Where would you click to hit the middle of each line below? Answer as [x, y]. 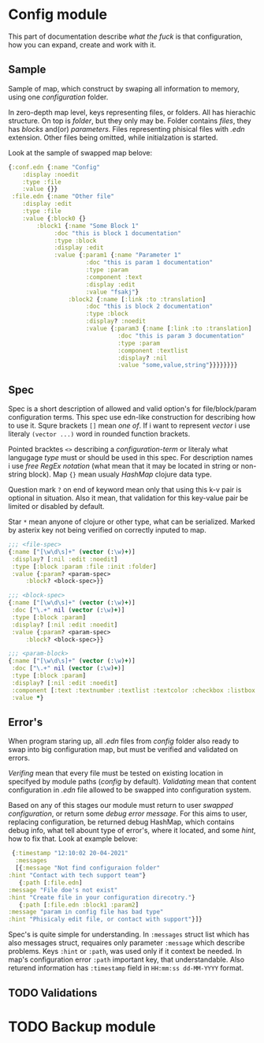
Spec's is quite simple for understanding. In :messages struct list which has [129, 935]
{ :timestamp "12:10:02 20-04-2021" [70, 854]
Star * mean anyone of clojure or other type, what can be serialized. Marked [132, 521]
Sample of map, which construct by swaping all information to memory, [124, 88]
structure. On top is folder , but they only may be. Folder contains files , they [130, 121]
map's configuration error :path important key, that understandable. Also [126, 959]
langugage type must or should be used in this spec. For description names [131, 458]
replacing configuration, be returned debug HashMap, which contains [121, 822]
